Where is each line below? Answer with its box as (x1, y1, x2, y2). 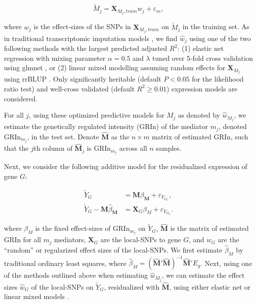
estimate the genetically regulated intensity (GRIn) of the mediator (4, 121, 208, 131)
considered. (4, 93, 38, 103)
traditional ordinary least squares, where (4, 258, 127, 268)
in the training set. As (182, 21, 250, 32)
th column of (34, 143, 73, 153)
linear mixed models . (4, 291, 69, 302)
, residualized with (104, 281, 160, 292)
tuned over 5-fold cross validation (152, 52, 253, 63)
